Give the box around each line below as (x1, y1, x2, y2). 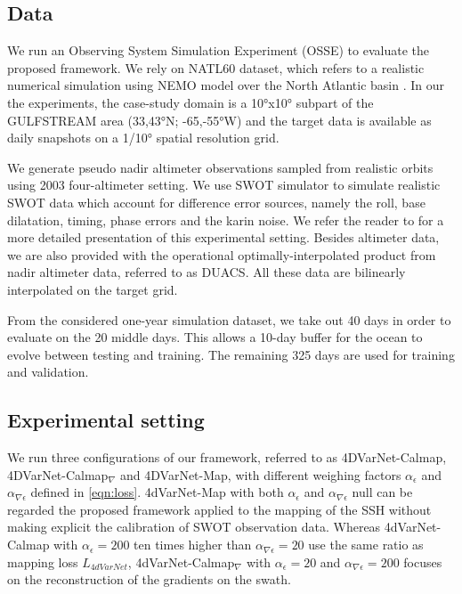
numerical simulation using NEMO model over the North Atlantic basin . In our (7, 76, 444, 94)
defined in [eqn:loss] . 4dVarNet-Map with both (30, 483, 284, 501)
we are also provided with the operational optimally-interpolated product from (7, 245, 436, 264)
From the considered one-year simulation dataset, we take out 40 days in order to (7, 310, 451, 329)
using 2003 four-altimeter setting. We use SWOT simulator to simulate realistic (7, 175, 441, 194)
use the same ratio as (308, 535, 424, 554)
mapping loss (7, 552, 78, 571)
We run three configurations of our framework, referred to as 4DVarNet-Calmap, (7, 448, 447, 467)
